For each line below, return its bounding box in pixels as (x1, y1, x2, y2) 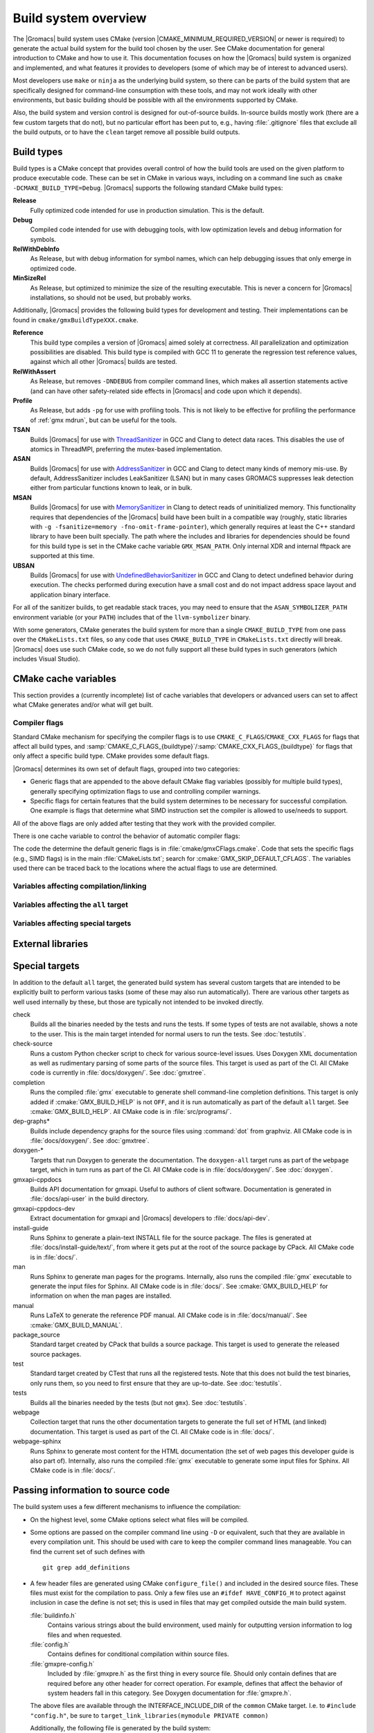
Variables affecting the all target (12, 900, 128, 909)
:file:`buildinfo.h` (30, 1611, 77, 1619)
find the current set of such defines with (30, 1547, 145, 1556)
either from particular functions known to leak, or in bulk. (30, 484, 193, 492)
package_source (12, 1330, 60, 1339)
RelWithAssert (12, 367, 56, 376)
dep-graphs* (12, 1117, 50, 1126)
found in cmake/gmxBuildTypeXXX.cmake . (12, 315, 139, 324)
